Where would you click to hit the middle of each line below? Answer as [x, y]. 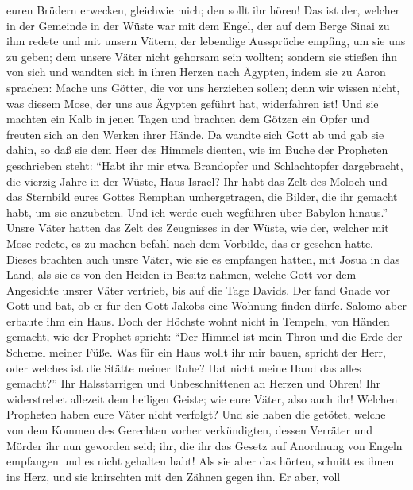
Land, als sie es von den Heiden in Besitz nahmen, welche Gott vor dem [181, 274]
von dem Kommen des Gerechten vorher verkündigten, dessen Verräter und [190, 430]
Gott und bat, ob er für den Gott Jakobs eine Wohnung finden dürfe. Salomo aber [206, 305]
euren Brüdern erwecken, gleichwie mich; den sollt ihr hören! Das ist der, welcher [203, 10]
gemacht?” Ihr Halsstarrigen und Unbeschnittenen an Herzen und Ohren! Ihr [194, 383]
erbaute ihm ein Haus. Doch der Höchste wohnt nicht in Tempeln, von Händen [198, 320]
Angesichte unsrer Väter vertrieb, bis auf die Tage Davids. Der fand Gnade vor [199, 289]
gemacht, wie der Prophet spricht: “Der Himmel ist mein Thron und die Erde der [205, 336]
